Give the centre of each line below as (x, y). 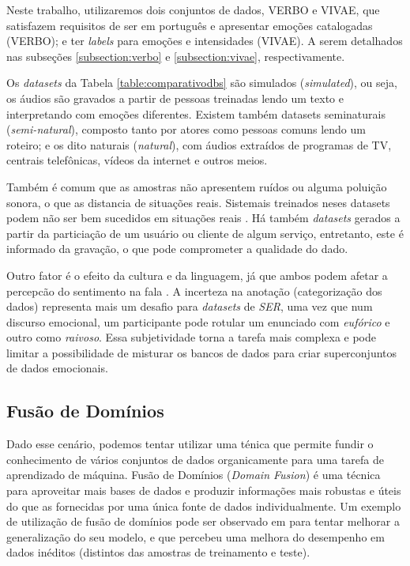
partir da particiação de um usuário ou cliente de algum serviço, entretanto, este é (205, 233)
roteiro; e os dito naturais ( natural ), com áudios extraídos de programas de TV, (199, 144)
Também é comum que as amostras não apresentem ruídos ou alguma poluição (197, 186)
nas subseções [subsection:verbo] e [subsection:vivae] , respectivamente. (176, 56)
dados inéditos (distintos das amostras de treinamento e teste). (158, 552)
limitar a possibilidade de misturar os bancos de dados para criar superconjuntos (202, 352)
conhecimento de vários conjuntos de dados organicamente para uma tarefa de (195, 459)
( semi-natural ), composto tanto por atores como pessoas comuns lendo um (186, 129)
